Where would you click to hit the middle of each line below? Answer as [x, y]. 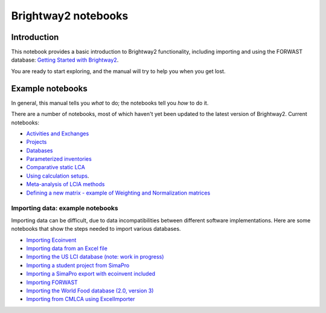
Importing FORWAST [52, 282]
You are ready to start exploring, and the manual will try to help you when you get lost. [118, 71]
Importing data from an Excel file [67, 248]
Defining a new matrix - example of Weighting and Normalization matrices [118, 193]
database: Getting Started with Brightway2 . [65, 60]
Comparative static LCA [56, 167]
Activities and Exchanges [58, 134]
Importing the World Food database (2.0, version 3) [90, 291]
